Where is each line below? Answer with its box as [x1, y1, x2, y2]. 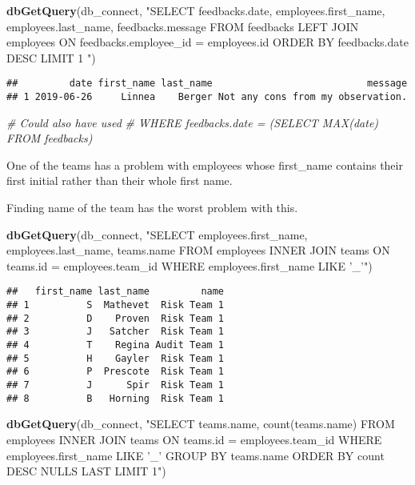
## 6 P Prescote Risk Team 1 [6, 366, 225, 378]
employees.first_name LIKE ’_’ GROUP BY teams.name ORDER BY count [6, 447, 385, 463]
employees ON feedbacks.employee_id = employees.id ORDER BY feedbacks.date [6, 34, 409, 50]
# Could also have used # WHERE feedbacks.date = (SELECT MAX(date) [6, 114, 379, 130]
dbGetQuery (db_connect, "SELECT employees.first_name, [6, 226, 308, 242]
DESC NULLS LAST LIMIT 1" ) [6, 463, 166, 479]
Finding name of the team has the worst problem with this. [6, 199, 298, 216]
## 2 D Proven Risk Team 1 [6, 312, 225, 324]
